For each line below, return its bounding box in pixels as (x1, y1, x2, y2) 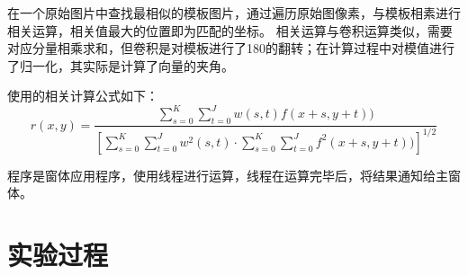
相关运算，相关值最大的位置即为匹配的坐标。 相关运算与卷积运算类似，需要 (7, 21, 453, 40)
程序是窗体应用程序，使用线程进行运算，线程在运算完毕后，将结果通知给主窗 (7, 165, 461, 184)
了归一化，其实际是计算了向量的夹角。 (7, 56, 234, 75)
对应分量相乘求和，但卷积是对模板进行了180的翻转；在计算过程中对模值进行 (7, 39, 454, 58)
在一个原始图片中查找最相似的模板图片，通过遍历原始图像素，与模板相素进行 (7, 4, 461, 22)
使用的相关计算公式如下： (7, 86, 158, 105)
